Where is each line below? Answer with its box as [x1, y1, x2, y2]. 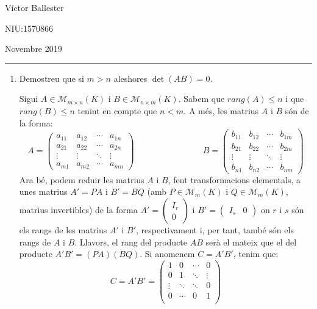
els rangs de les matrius [19, 223, 107, 236]
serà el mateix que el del [205, 235, 297, 248]
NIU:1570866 [5, 21, 53, 34]
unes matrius [19, 185, 68, 198]
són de [285, 104, 309, 117]
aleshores [113, 71, 148, 84]
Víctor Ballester [5, 1, 64, 13]
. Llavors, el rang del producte [74, 235, 188, 248]
